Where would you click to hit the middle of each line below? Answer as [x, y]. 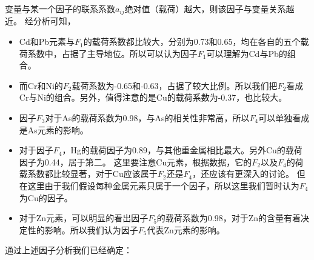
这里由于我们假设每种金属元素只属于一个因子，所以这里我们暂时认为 [163, 185]
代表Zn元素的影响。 [186, 229]
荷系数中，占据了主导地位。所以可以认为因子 [108, 53]
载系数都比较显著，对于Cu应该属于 [88, 174]
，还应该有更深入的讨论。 [243, 174]
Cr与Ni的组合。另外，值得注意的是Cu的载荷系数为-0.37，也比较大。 [153, 97]
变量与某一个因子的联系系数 [60, 8]
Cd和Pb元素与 [47, 42]
